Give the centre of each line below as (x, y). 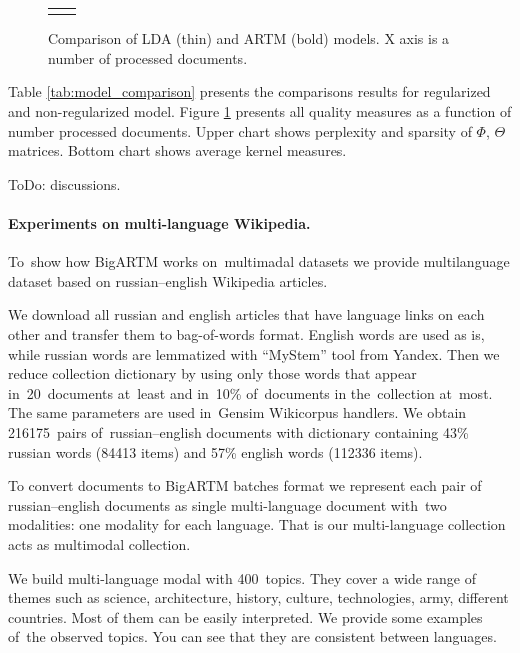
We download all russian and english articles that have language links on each (246, 314)
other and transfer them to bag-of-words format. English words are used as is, (246, 333)
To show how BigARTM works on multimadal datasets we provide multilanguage (259, 261)
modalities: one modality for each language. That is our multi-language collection (257, 524)
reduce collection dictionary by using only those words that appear (212, 373)
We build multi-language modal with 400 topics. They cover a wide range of (242, 577)
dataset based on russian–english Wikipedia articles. (168, 280)
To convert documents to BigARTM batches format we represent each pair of (245, 485)
